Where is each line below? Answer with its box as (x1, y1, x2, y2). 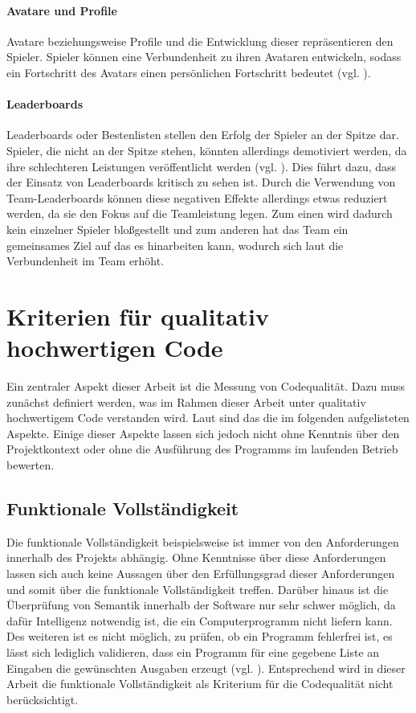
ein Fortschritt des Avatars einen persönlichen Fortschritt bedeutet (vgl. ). (6, 64, 371, 80)
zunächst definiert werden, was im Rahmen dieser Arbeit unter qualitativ (6, 393, 366, 410)
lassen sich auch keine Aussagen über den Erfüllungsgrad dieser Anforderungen (6, 564, 395, 581)
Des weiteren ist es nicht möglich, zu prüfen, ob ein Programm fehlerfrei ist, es (6, 628, 393, 645)
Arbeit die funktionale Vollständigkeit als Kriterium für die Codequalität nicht (6, 675, 394, 692)
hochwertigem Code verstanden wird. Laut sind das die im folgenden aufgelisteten (6, 409, 410, 426)
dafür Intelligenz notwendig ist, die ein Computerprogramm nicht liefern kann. (6, 612, 393, 629)
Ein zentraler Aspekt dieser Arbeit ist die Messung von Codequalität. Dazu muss (6, 378, 406, 395)
